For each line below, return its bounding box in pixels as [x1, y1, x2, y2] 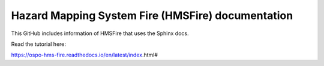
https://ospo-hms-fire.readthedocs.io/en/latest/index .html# [11, 51, 158, 59]
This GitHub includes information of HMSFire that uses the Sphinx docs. [11, 30, 189, 37]
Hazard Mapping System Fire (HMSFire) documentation [11, 9, 293, 22]
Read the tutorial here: [11, 40, 66, 48]
